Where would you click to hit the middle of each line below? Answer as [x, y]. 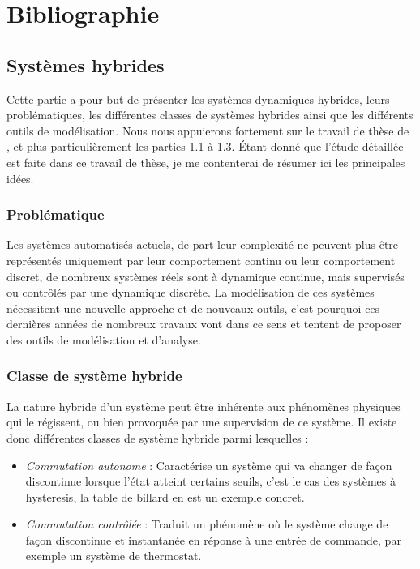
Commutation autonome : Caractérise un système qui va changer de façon [209, 465]
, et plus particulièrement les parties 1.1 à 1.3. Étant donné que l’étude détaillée [205, 146]
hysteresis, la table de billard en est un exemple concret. [165, 496]
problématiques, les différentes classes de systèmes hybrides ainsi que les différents [210, 115]
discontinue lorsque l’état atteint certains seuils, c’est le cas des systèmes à [211, 481]
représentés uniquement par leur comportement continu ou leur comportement [201, 260]
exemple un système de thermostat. [114, 556]
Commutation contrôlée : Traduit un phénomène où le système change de [207, 524]
